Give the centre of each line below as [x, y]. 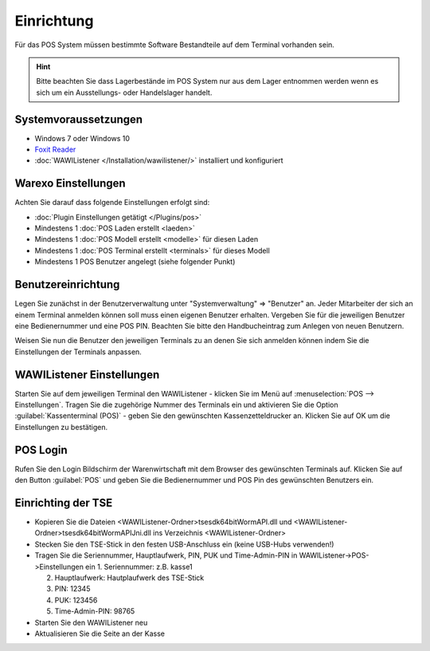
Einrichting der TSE [64, 503]
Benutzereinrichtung [67, 284]
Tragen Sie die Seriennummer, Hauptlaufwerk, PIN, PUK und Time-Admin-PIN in [166, 555]
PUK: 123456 [76, 600]
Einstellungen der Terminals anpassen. [78, 352]
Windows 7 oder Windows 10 [82, 138]
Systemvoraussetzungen [79, 119]
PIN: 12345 [72, 589]
